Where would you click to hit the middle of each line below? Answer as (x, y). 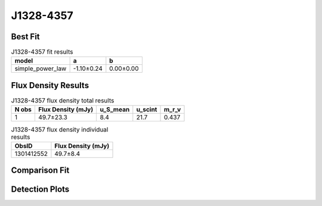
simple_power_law (41, 68)
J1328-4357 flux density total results (63, 101)
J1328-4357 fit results (42, 52)
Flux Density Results (50, 85)
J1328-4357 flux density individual (60, 129)
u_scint (147, 110)
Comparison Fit (40, 171)
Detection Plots (40, 190)
